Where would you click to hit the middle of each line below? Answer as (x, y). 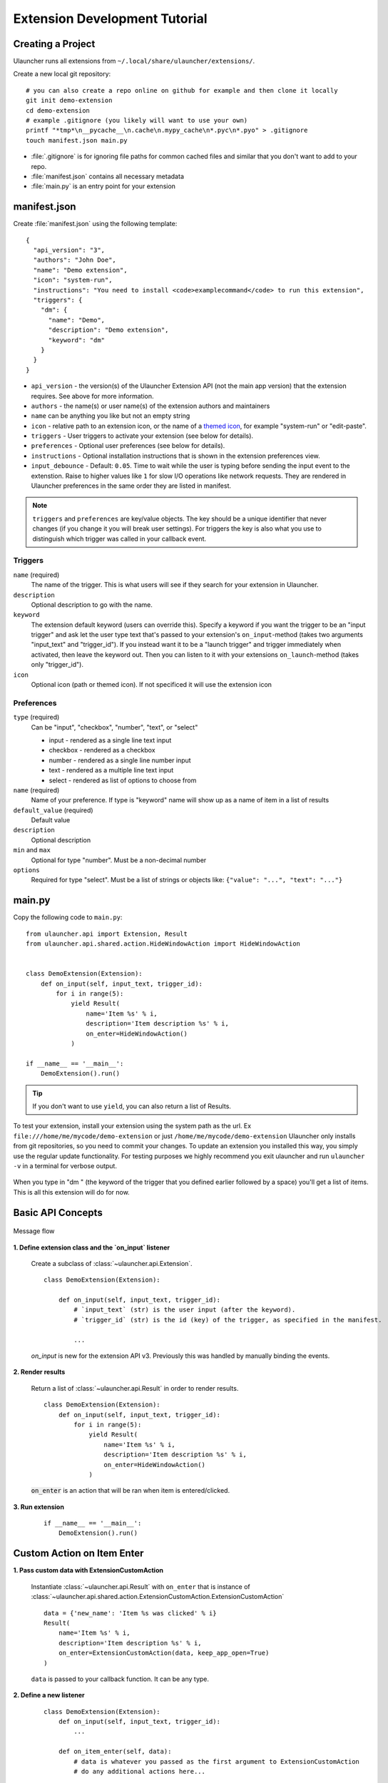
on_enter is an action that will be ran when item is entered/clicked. (131, 1491)
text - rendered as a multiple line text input (111, 770)
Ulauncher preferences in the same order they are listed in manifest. (131, 486)
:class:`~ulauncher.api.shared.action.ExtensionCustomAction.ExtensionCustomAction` (158, 1597)
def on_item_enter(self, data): (115, 1752)
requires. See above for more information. (92, 396)
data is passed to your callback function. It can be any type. (120, 1679)
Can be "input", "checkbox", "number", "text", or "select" (114, 727)
